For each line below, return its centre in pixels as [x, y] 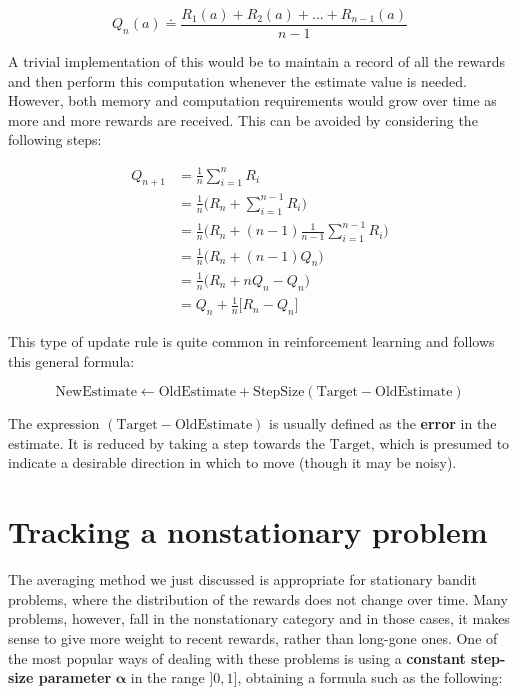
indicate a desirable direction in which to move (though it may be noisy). [232, 462]
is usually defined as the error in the [383, 423]
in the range [167, 677]
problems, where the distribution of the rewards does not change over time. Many [258, 598]
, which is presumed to [440, 442]
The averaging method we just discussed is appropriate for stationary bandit [242, 579]
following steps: [55, 139]
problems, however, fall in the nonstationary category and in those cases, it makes [259, 618]
